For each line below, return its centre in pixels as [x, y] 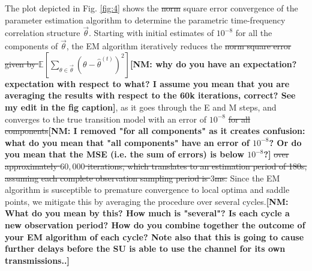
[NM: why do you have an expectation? [214, 63]
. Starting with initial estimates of [151, 33]
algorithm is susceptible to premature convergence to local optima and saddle [147, 190]
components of [31, 46]
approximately [31, 166]
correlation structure [43, 33]
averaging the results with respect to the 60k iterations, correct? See [150, 95]
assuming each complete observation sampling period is [106, 178]
